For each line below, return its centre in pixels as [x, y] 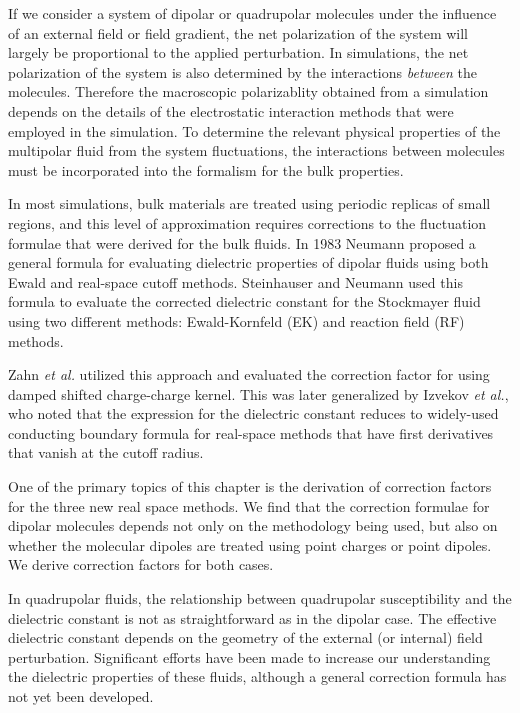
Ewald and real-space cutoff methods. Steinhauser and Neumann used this [235, 281]
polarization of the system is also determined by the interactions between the [242, 71]
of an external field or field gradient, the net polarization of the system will [238, 32]
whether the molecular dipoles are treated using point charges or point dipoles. [250, 544]
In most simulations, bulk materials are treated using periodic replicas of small [249, 203]
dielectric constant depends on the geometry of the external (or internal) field [245, 637]
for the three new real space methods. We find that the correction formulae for [249, 505]
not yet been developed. [81, 696]
